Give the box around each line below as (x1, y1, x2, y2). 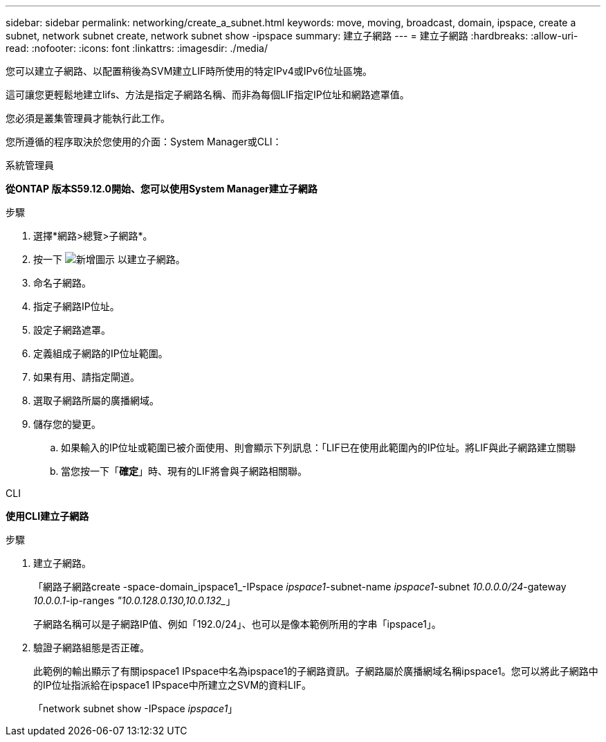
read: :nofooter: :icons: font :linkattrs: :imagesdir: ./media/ (6, 42, 268, 54)
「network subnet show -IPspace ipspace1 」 (33, 703, 238, 714)
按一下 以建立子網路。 (33, 253, 185, 265)
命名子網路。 (33, 277, 91, 289)
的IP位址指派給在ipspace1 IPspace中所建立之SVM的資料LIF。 (33, 679, 311, 691)
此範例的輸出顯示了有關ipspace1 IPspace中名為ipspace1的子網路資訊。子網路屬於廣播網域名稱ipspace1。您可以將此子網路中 (33, 665, 598, 677)
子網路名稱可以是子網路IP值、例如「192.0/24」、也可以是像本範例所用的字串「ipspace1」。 (33, 618, 441, 630)
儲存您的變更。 (33, 418, 101, 430)
